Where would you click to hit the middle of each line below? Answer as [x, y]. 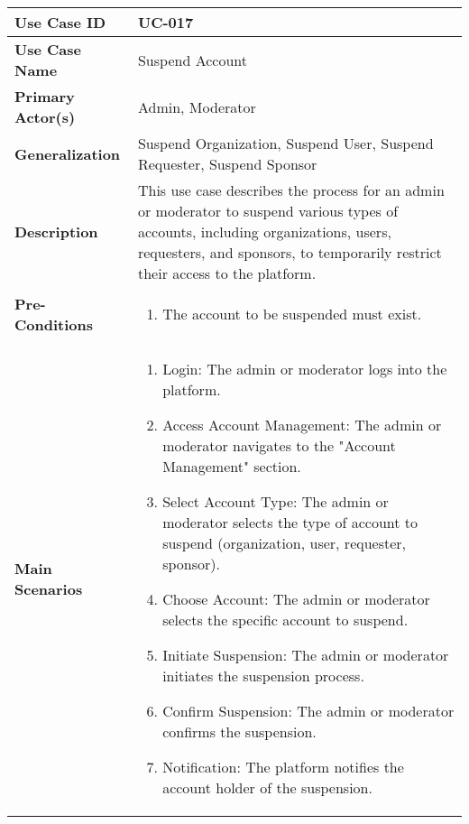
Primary [45, 96]
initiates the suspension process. [263, 676]
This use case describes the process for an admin [291, 190]
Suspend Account [192, 60]
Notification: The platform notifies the [283, 767]
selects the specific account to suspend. [285, 620]
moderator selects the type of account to [290, 522]
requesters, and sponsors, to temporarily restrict [290, 252]
